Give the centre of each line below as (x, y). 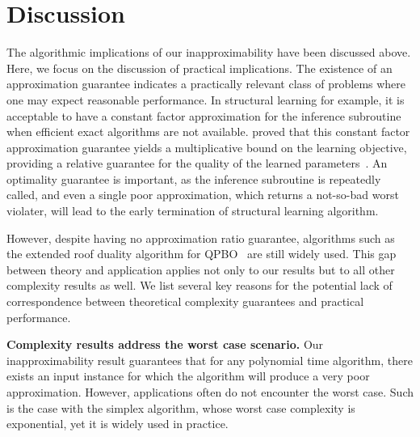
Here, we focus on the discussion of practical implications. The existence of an (199, 68)
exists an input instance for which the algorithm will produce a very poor (188, 376)
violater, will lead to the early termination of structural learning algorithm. (193, 211)
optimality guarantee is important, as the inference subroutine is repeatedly (194, 178)
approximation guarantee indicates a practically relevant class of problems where (206, 84)
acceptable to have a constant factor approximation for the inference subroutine (204, 115)
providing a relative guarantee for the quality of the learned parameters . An (197, 163)
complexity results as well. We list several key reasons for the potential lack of (199, 285)
